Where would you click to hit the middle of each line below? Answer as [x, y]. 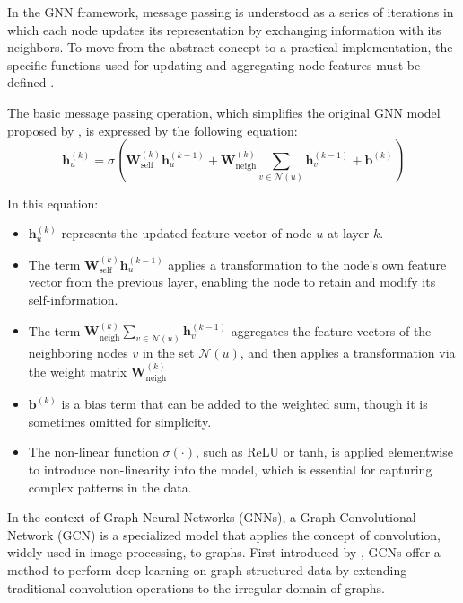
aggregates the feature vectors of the [331, 330]
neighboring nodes [78, 353]
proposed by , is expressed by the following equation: [153, 130]
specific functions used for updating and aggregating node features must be [214, 64]
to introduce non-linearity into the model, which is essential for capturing [230, 469]
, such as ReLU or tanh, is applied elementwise [324, 452]
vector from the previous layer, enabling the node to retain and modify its [232, 282]
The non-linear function [93, 452]
